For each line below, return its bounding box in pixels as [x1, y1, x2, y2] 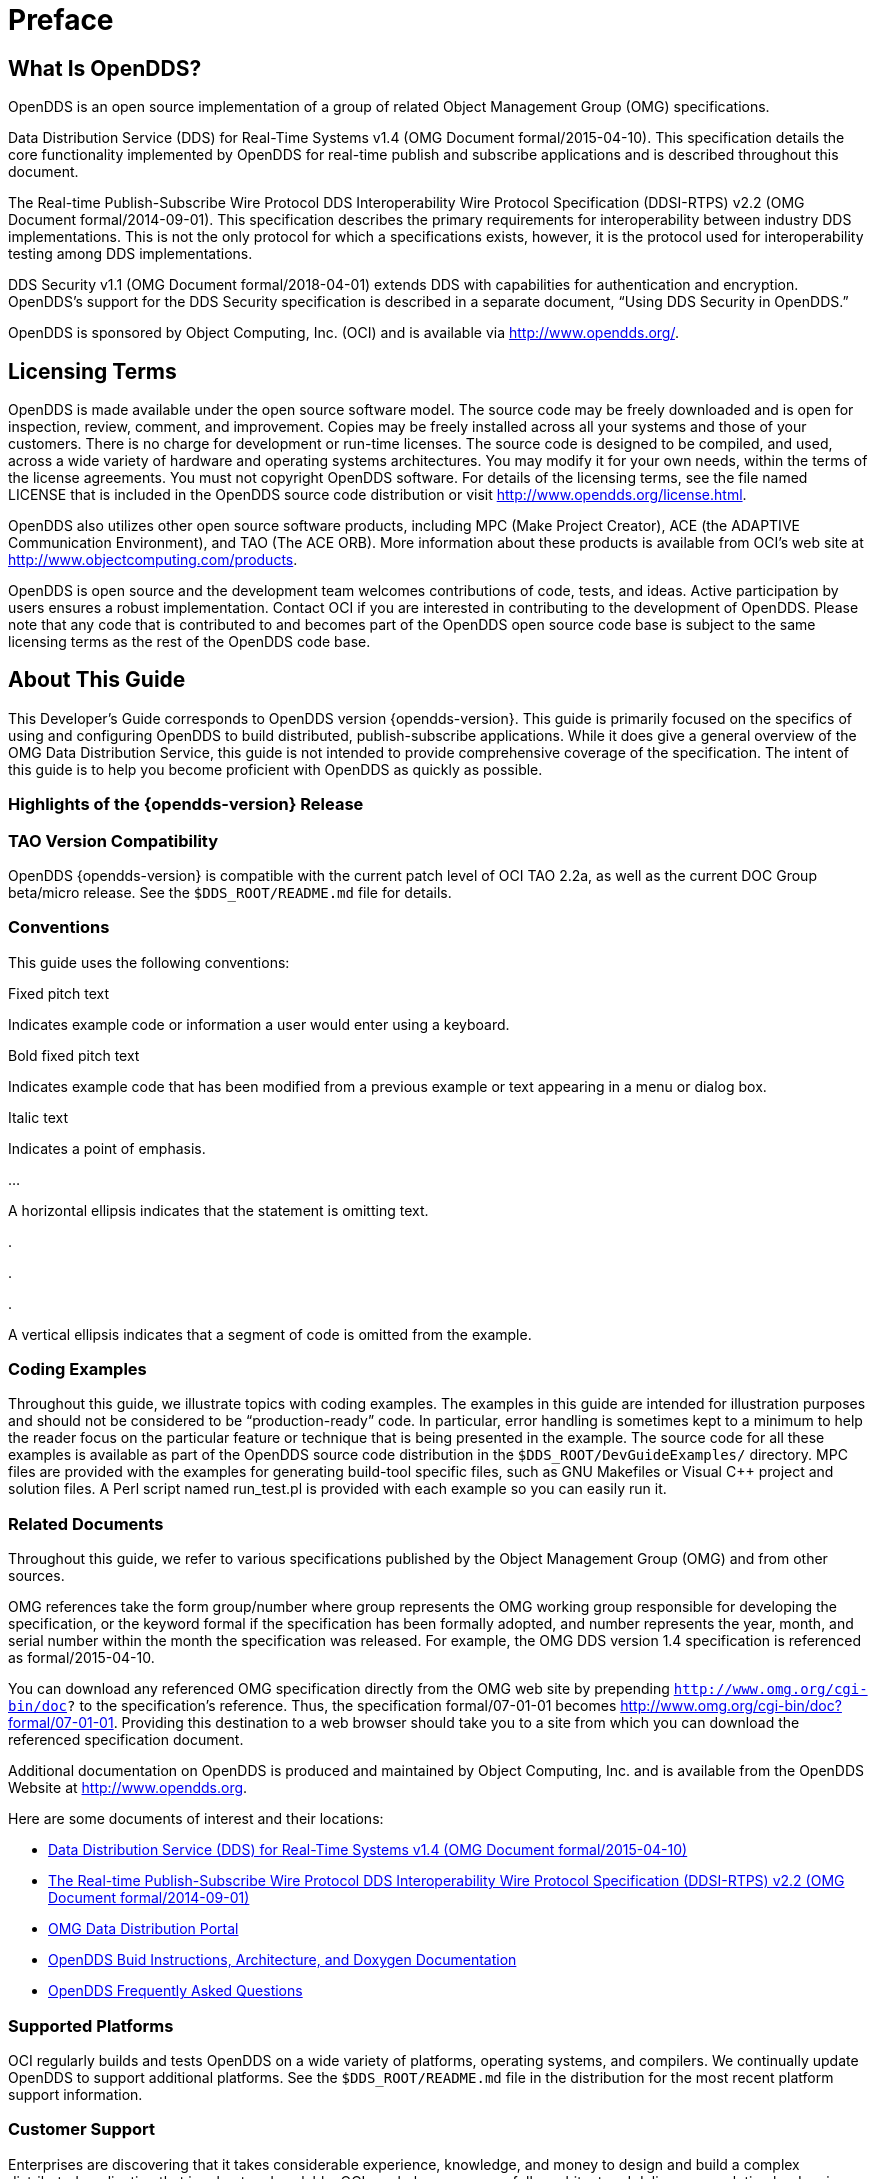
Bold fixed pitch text [8, 1046, 140, 1064]
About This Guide [8, 667, 186, 693]
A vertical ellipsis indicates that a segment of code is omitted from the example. [8, 1325, 532, 1343]
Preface [8, 3, 114, 37]
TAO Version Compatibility [8, 830, 219, 851]
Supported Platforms [8, 2015, 174, 2036]
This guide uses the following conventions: [8, 953, 290, 971]
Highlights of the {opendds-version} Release [8, 794, 364, 815]
